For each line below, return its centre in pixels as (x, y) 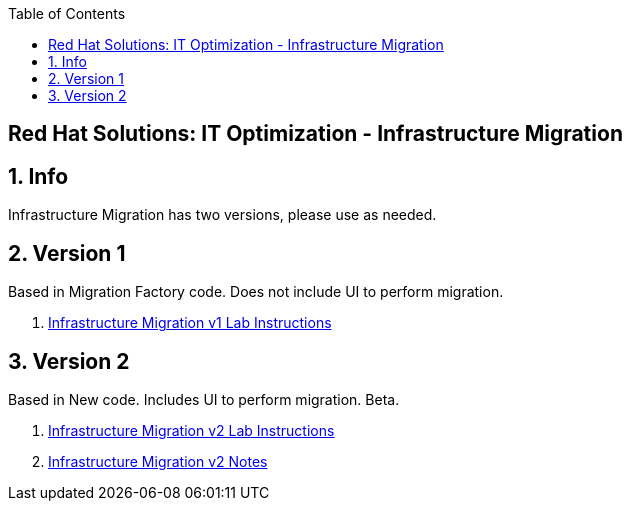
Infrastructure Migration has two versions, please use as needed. (222, 215)
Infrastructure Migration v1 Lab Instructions (190, 323)
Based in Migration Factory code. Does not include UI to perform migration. (256, 292)
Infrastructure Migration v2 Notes (158, 461)
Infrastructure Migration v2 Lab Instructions (191, 430)
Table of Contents (67, 13)
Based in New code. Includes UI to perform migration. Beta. (204, 399)
